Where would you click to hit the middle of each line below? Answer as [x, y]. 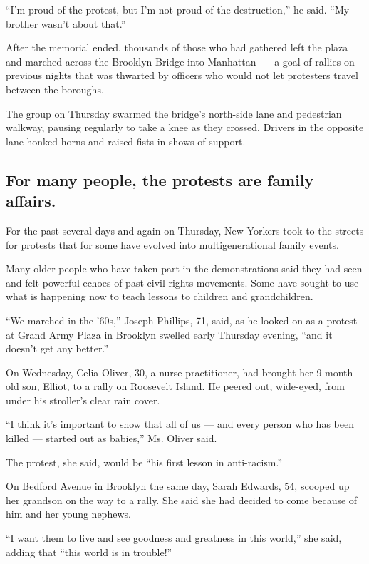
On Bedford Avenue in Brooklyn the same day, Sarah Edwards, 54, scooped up [178, 486]
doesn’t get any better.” [57, 348]
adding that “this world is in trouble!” [89, 552]
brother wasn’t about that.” [66, 23]
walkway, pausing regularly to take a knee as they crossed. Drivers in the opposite [185, 127]
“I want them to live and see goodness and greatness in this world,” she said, [174, 538]
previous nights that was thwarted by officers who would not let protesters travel [182, 75]
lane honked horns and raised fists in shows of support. [126, 141]
